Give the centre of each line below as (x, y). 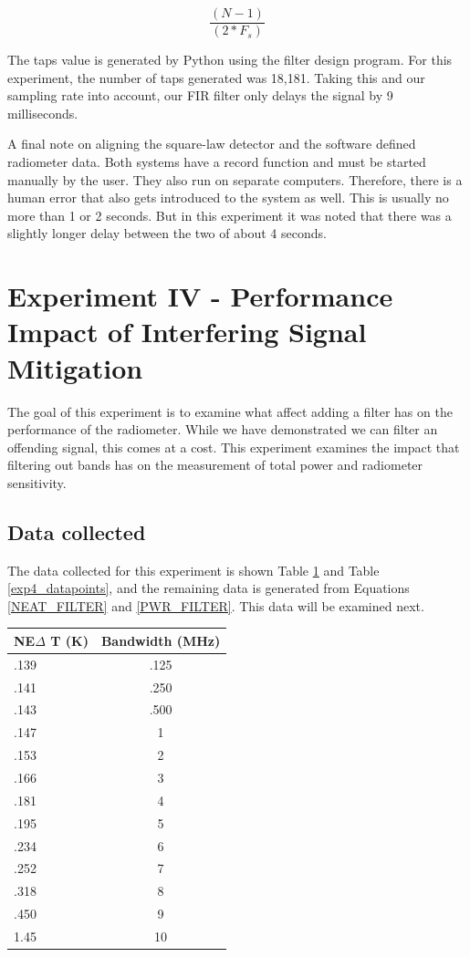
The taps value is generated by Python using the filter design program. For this (230, 60)
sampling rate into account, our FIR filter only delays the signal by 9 (200, 95)
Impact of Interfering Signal (187, 332)
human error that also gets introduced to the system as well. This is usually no (228, 198)
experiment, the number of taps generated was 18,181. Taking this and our (216, 77)
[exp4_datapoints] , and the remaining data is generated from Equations (209, 588)
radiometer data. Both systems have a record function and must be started (217, 162)
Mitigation (75, 367)
